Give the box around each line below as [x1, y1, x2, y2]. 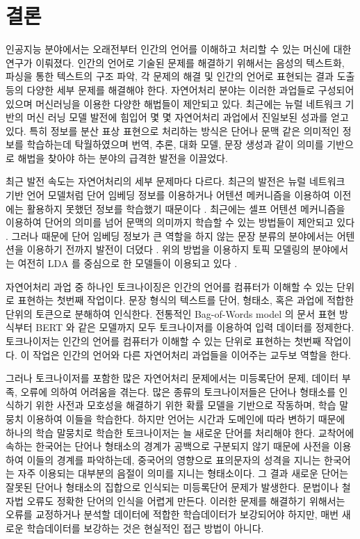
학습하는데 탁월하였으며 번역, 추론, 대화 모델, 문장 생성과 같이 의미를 [26, 137, 324, 152]
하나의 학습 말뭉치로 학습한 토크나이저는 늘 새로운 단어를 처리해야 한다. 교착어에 [6, 425, 354, 440]
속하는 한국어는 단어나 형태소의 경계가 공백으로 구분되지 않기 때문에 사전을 [6, 439, 330, 453]
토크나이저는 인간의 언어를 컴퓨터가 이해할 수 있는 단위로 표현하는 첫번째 [6, 334, 322, 348]
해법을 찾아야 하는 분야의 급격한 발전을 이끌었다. [17, 150, 228, 165]
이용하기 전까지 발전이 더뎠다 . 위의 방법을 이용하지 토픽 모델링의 [26, 242, 309, 257]
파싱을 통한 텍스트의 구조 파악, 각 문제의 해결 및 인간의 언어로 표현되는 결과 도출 [6, 69, 355, 83]
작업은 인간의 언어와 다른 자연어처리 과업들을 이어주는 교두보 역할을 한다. [32, 347, 351, 362]
